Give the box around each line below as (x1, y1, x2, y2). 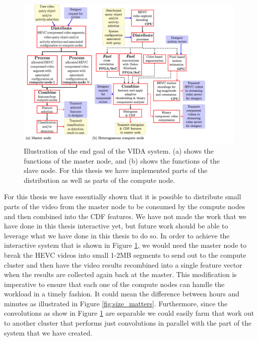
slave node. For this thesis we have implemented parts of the (24, 165, 208, 175)
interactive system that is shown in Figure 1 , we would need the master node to (4, 240, 247, 250)
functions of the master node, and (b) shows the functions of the (24, 155, 220, 166)
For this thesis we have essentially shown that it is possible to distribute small (4, 191, 241, 202)
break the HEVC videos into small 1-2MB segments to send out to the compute (4, 249, 247, 260)
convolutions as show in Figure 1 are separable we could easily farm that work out (4, 308, 254, 318)
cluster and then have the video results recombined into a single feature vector (4, 259, 242, 270)
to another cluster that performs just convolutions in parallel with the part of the (4, 318, 252, 328)
